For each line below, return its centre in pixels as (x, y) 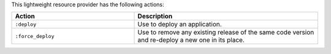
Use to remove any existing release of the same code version (226, 33)
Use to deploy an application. (180, 25)
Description (155, 17)
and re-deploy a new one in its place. (191, 40)
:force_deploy (35, 36)
